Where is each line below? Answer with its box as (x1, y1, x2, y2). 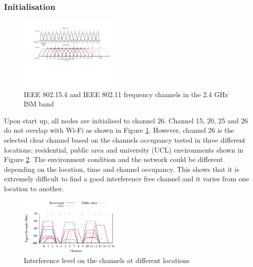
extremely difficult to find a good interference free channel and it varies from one (4, 173, 249, 184)
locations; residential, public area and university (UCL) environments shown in (4, 144, 244, 155)
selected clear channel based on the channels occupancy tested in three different (4, 135, 246, 145)
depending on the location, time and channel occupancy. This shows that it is (4, 163, 240, 174)
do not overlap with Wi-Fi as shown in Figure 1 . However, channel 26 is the (4, 125, 234, 135)
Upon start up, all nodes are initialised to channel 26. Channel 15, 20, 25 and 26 (4, 115, 248, 125)
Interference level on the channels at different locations (24, 255, 190, 265)
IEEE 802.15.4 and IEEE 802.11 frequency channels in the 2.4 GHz (24, 89, 228, 99)
